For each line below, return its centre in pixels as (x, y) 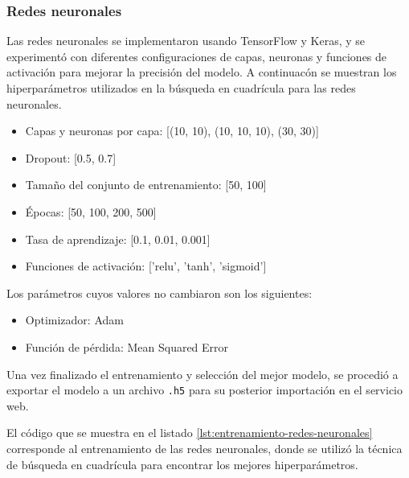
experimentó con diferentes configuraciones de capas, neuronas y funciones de (197, 56)
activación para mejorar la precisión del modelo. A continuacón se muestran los (202, 72)
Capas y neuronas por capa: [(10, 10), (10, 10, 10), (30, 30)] (172, 131)
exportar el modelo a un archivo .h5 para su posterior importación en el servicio (204, 390)
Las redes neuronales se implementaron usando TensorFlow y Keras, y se (186, 41)
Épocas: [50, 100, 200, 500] (91, 211)
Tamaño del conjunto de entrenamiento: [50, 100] (146, 185)
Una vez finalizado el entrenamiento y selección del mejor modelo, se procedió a (202, 374)
